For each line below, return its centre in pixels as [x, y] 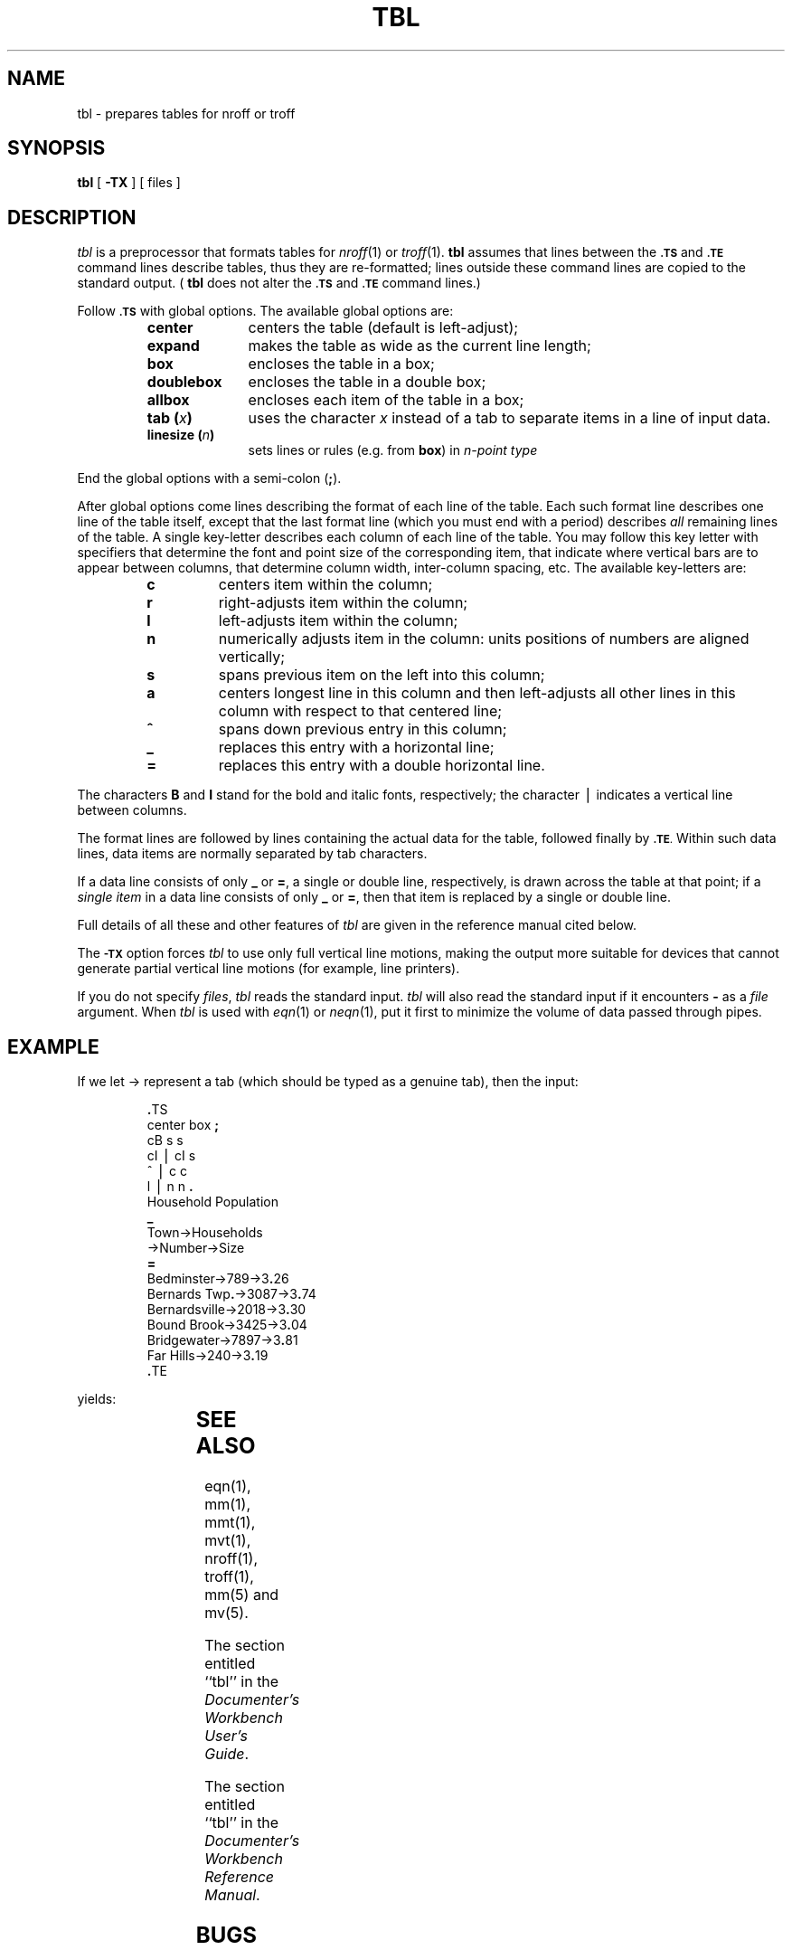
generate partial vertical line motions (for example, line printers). [269, 969]
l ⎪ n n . [170, 1187]
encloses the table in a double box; [367, 382]
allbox [168, 400]
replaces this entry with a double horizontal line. [382, 766]
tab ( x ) [170, 418]
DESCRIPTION [72, 217]
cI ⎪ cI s [171, 1156]
